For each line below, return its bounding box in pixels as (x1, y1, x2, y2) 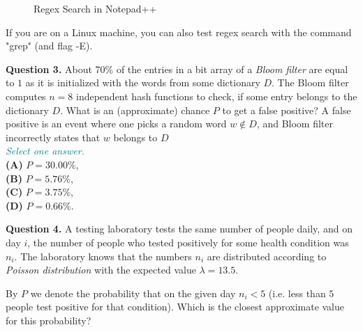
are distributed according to (207, 248, 327, 263)
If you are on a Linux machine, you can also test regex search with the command (6, 24, 352, 39)
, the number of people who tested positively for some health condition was (27, 235, 349, 249)
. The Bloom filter (272, 75, 349, 90)
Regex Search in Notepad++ (34, 1, 157, 15)
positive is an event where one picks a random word (6, 116, 227, 131)
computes (6, 88, 46, 103)
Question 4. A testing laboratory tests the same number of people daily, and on (6, 221, 353, 236)
